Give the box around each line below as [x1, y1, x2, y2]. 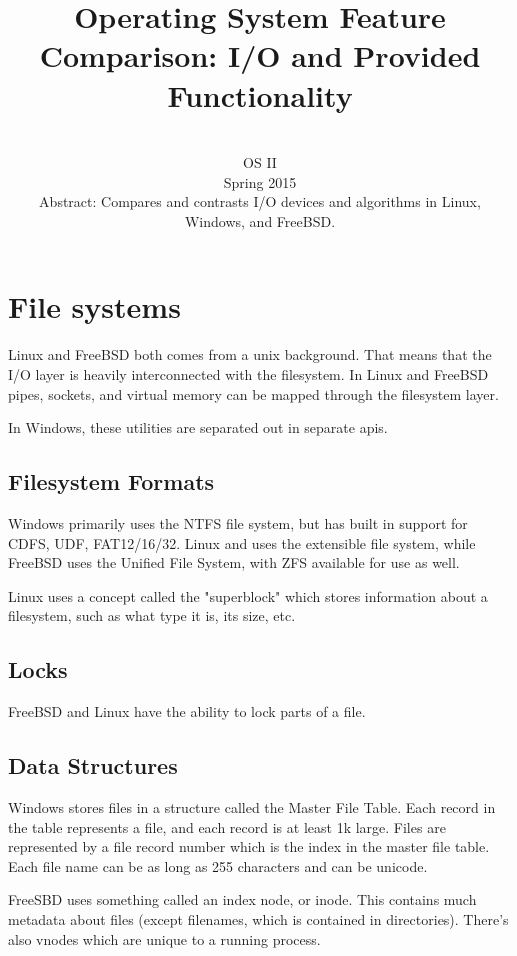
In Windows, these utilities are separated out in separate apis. [8, 417, 388, 438]
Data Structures [8, 750, 178, 781]
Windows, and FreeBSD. [184, 210, 336, 231]
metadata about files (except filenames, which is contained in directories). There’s [8, 908, 509, 929]
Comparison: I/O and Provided [39, 35, 481, 76]
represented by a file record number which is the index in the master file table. [8, 836, 490, 857]
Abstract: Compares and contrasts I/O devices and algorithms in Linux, [39, 191, 481, 212]
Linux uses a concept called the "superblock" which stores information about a [8, 585, 488, 606]
